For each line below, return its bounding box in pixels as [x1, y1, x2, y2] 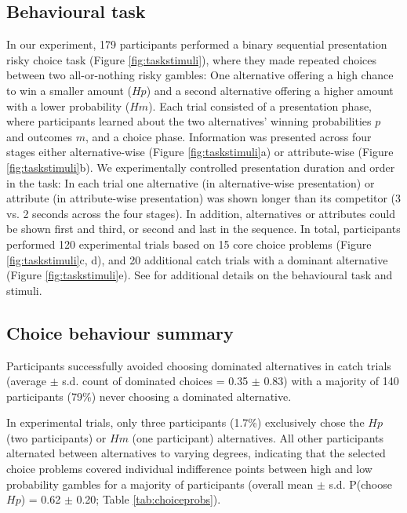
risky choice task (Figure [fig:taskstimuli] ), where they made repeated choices [6, 51, 377, 67]
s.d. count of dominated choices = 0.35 [62, 373, 249, 389]
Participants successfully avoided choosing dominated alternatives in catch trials [6, 357, 391, 373]
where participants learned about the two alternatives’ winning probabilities [6, 113, 372, 129]
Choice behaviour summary [6, 320, 234, 344]
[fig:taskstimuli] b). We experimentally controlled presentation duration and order [6, 158, 395, 175]
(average [6, 373, 46, 389]
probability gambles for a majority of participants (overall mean [6, 475, 314, 492]
